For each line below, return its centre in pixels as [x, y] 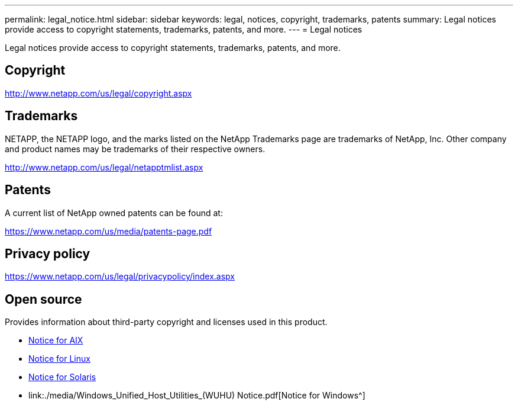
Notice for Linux [59, 359]
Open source [43, 299]
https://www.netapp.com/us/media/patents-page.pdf [109, 231]
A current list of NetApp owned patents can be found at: [114, 213]
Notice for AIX [56, 340]
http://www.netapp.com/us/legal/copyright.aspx [98, 93]
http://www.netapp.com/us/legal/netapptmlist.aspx [104, 167]
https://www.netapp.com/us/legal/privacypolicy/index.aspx [120, 277]
